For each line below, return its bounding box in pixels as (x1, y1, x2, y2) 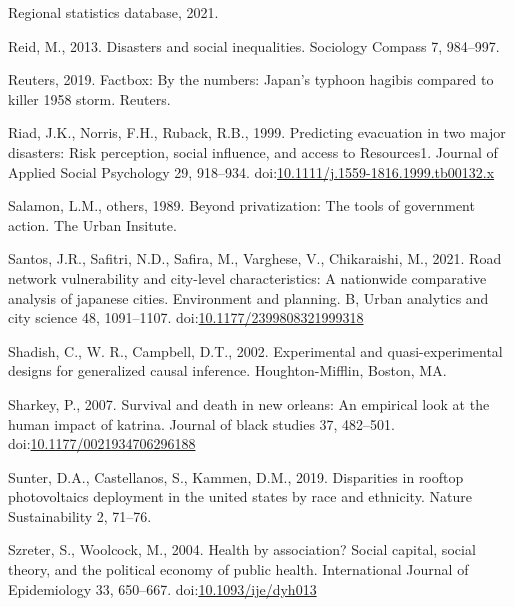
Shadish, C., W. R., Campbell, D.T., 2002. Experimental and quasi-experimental (8, 340, 503, 361)
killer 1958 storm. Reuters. (8, 88, 171, 109)
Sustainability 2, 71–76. (8, 505, 152, 526)
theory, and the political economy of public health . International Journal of (8, 559, 469, 580)
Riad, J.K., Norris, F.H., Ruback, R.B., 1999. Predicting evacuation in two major (8, 122, 506, 143)
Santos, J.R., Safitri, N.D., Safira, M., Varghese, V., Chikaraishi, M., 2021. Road (8, 248, 502, 269)
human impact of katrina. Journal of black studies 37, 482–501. (8, 413, 396, 434)
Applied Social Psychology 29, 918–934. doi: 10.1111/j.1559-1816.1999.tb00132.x (8, 161, 495, 182)
